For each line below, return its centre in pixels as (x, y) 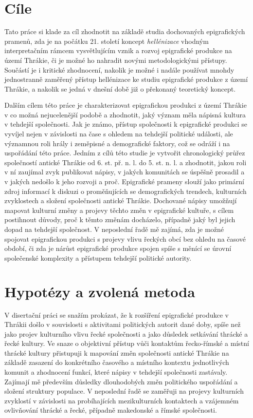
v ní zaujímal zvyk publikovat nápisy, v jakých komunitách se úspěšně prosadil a (125, 172)
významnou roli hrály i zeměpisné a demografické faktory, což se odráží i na (117, 143)
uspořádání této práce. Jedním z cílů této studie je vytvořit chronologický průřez (125, 153)
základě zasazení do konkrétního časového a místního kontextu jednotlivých (117, 362)
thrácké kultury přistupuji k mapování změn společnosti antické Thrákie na (117, 352)
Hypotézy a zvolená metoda (100, 291)
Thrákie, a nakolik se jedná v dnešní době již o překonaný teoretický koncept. (120, 88)
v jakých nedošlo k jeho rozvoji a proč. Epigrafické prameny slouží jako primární (124, 181)
